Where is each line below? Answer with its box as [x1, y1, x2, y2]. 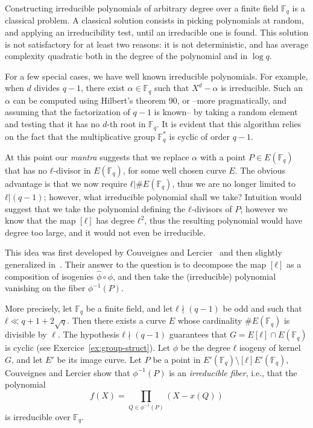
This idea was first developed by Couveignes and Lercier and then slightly [5, 246, 282, 259]
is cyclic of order [169, 130, 230, 142]
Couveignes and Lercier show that [5, 366, 130, 379]
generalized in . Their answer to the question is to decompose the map [5, 257, 267, 270]
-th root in [107, 118, 146, 130]
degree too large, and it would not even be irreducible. [5, 225, 206, 238]
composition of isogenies [5, 269, 94, 282]
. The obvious [235, 163, 285, 176]
